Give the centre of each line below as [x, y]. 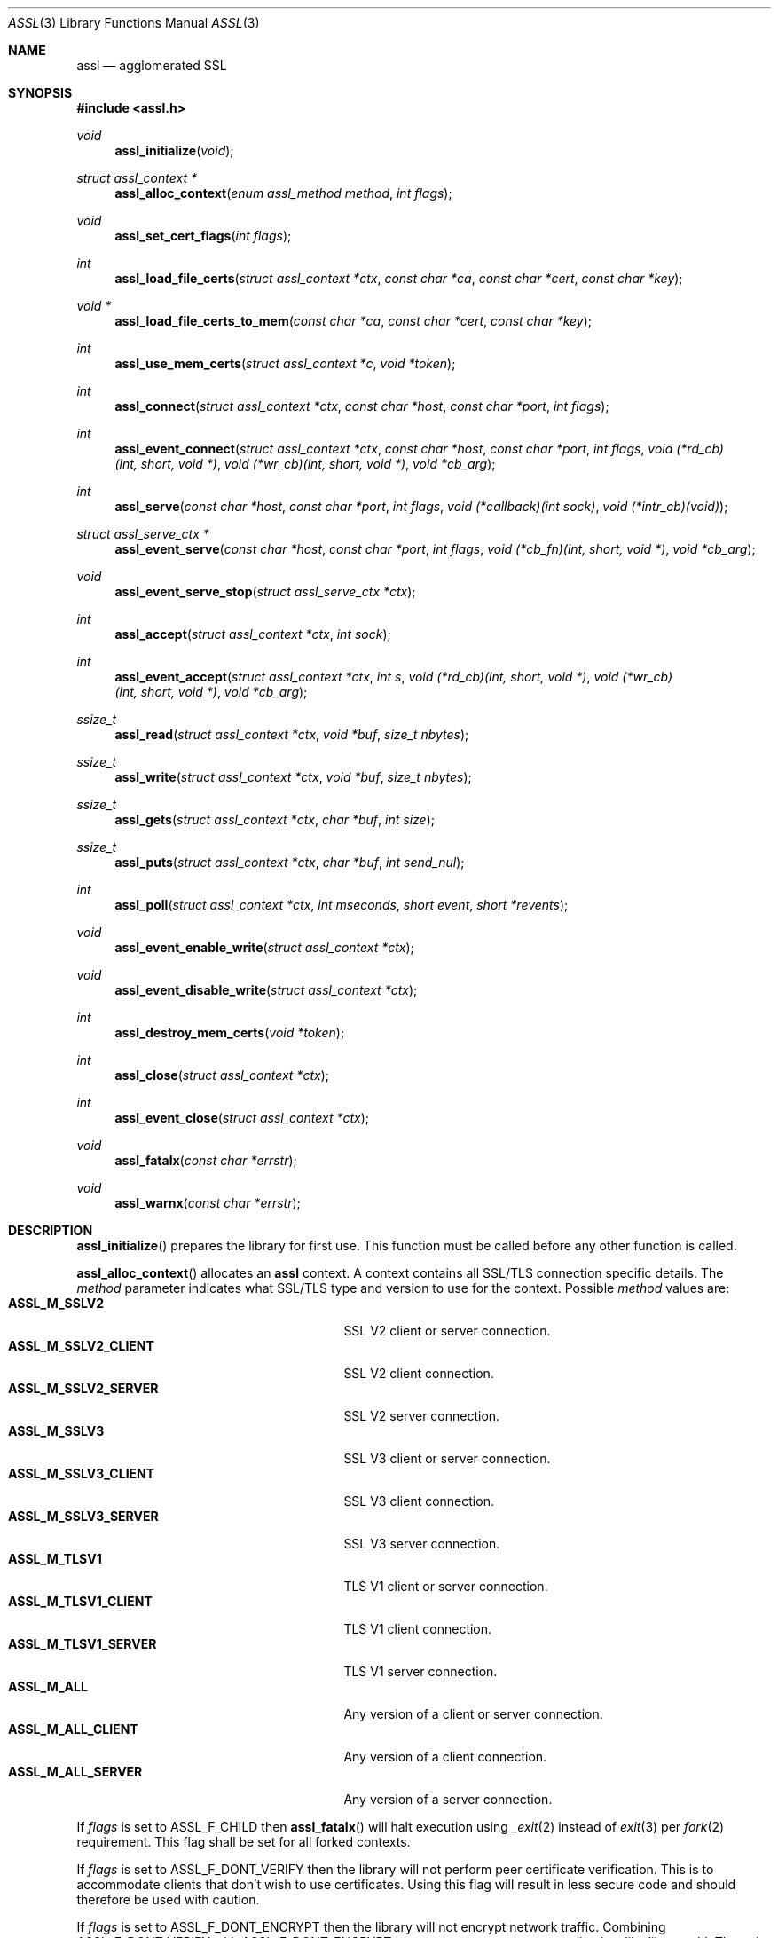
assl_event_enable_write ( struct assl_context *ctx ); [264, 947]
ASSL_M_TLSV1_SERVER [83, 1644]
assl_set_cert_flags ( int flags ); [203, 236]
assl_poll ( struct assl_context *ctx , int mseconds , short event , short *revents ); [342, 905]
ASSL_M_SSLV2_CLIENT [81, 1346]
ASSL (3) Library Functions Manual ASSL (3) [134, 23]
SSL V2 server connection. [422, 1416]
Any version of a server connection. [448, 1799]
